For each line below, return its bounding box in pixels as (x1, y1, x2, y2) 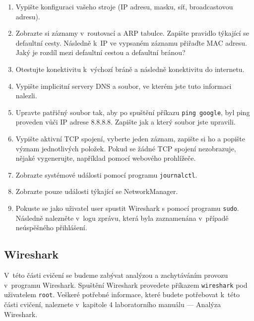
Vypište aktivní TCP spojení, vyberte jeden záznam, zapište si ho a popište (15, 133, 246, 143)
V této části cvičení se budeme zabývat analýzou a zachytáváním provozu (4, 270, 228, 280)
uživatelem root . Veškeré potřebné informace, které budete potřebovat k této (4, 289, 240, 300)
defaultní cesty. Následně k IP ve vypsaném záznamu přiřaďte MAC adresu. (15, 37, 247, 48)
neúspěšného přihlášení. (15, 222, 87, 233)
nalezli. (15, 90, 37, 101)
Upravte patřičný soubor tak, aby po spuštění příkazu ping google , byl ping (15, 107, 250, 117)
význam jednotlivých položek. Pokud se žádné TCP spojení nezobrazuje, (15, 143, 236, 153)
